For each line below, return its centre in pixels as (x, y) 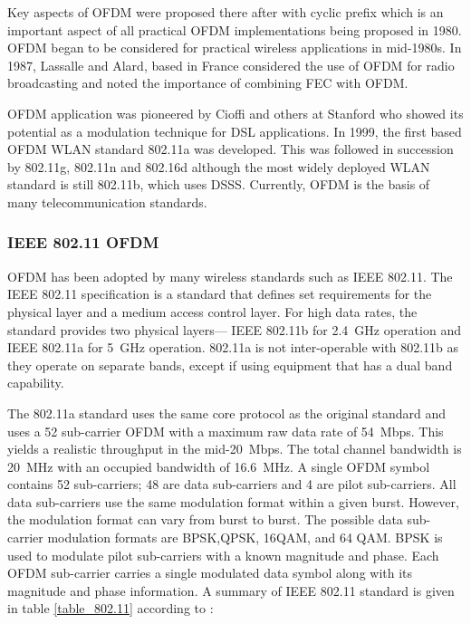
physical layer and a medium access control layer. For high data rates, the (212, 311)
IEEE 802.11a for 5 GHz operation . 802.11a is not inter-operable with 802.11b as (233, 347)
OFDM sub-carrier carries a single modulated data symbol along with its (210, 573)
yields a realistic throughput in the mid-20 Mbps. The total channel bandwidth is (235, 449)
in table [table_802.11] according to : (111, 608)
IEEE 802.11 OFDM (83, 242)
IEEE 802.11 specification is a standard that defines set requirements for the (220, 294)
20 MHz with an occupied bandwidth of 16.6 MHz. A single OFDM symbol (219, 466)
